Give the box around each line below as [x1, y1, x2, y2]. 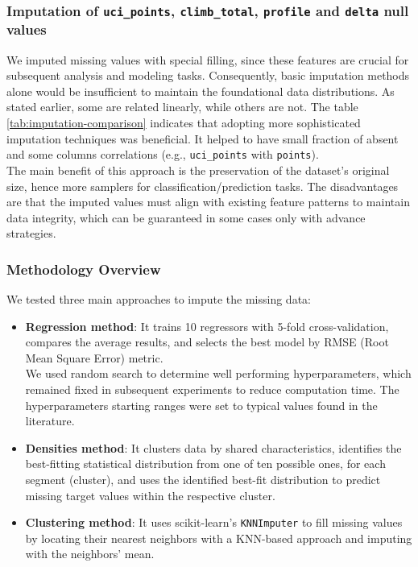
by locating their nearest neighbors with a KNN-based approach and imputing [25, 529, 412, 546]
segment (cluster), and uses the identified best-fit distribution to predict [25, 471, 381, 488]
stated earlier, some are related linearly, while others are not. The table [6, 98, 358, 115]
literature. [25, 412, 75, 429]
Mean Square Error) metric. [25, 349, 163, 366]
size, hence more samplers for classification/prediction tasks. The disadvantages [6, 177, 399, 194]
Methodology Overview [6, 259, 161, 279]
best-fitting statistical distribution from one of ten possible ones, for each [25, 455, 386, 472]
